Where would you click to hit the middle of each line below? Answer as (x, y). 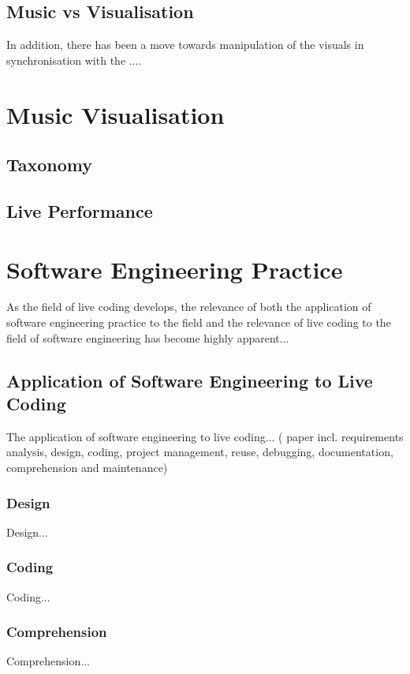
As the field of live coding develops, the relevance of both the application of (189, 307)
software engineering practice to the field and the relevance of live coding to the (199, 322)
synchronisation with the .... (74, 60)
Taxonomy (50, 165)
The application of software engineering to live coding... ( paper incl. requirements (205, 436)
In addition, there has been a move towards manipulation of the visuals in (185, 45)
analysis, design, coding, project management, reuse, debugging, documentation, (200, 452)
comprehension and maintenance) (87, 468)
